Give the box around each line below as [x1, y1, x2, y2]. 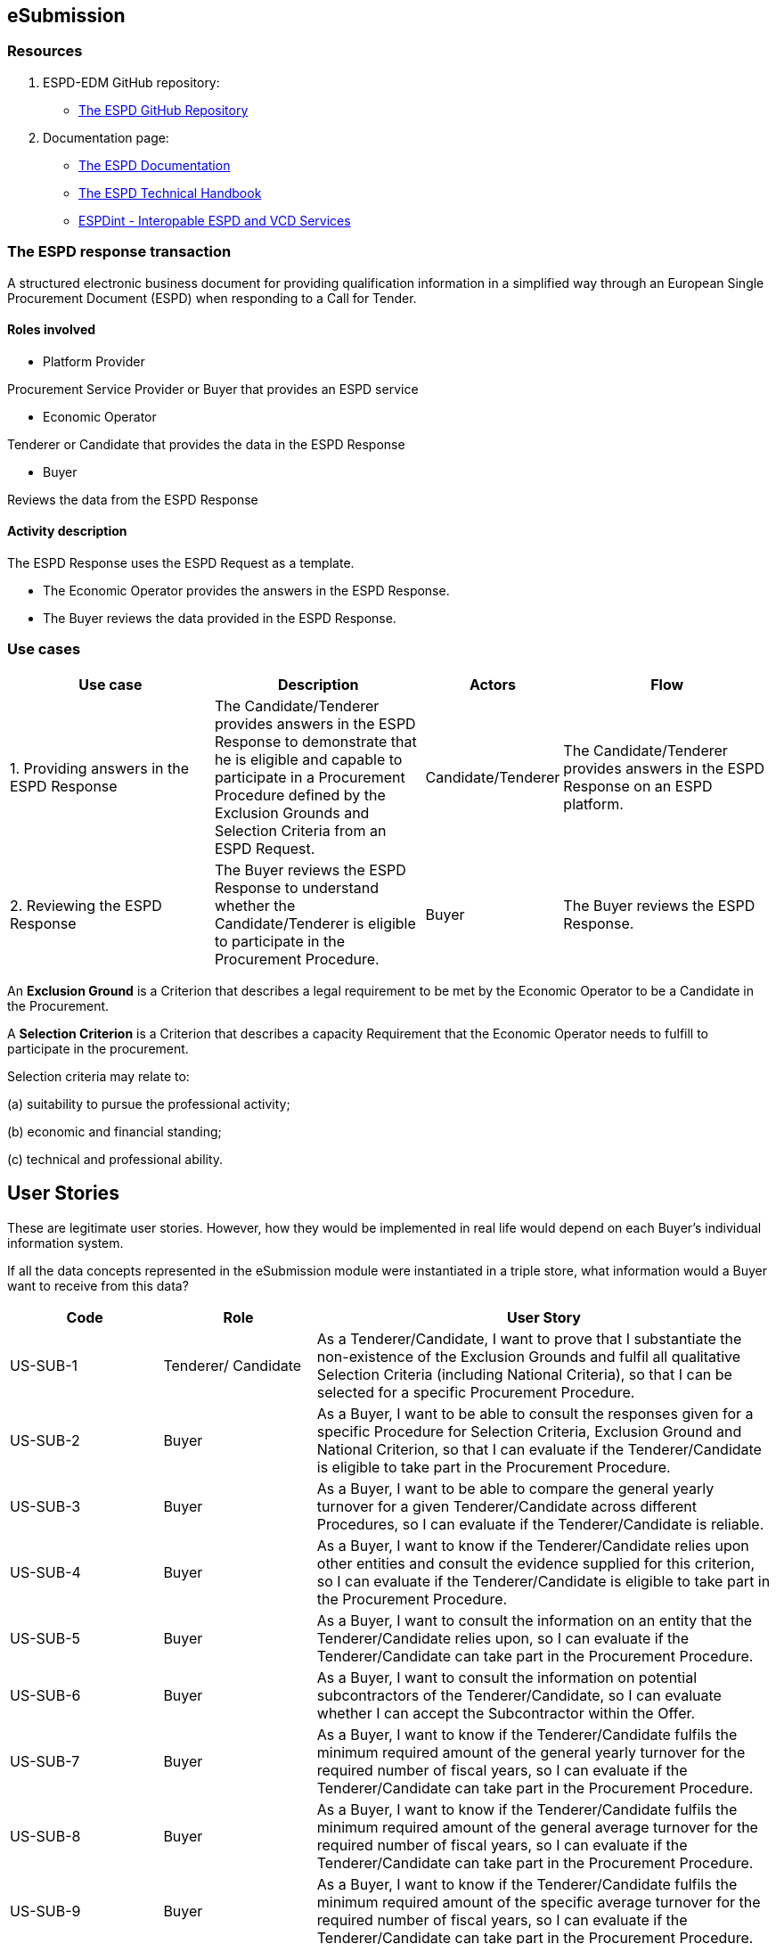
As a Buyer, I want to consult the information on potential [316, 1668, 698, 1686]
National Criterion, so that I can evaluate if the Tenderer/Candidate [316, 1440, 762, 1458]
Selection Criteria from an [214, 821, 387, 840]
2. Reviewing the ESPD [10, 896, 162, 915]
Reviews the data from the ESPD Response [7, 491, 258, 507]
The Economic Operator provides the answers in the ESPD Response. [43, 582, 450, 598]
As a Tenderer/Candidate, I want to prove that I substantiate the [316, 1329, 742, 1348]
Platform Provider [43, 353, 145, 369]
